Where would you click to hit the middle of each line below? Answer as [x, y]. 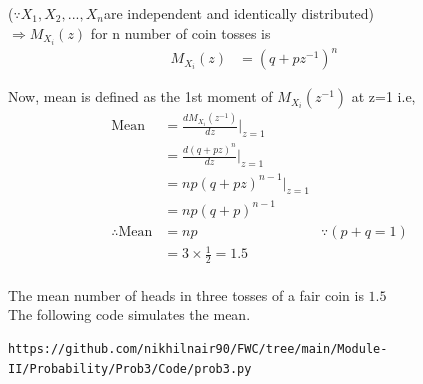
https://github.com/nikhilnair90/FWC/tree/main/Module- [198, 349]
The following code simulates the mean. [129, 314]
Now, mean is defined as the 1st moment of [140, 96]
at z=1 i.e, [383, 96]
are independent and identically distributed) [239, 13]
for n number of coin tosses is [180, 32]
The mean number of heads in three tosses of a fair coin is [186, 294]
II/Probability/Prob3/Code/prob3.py [130, 368]
